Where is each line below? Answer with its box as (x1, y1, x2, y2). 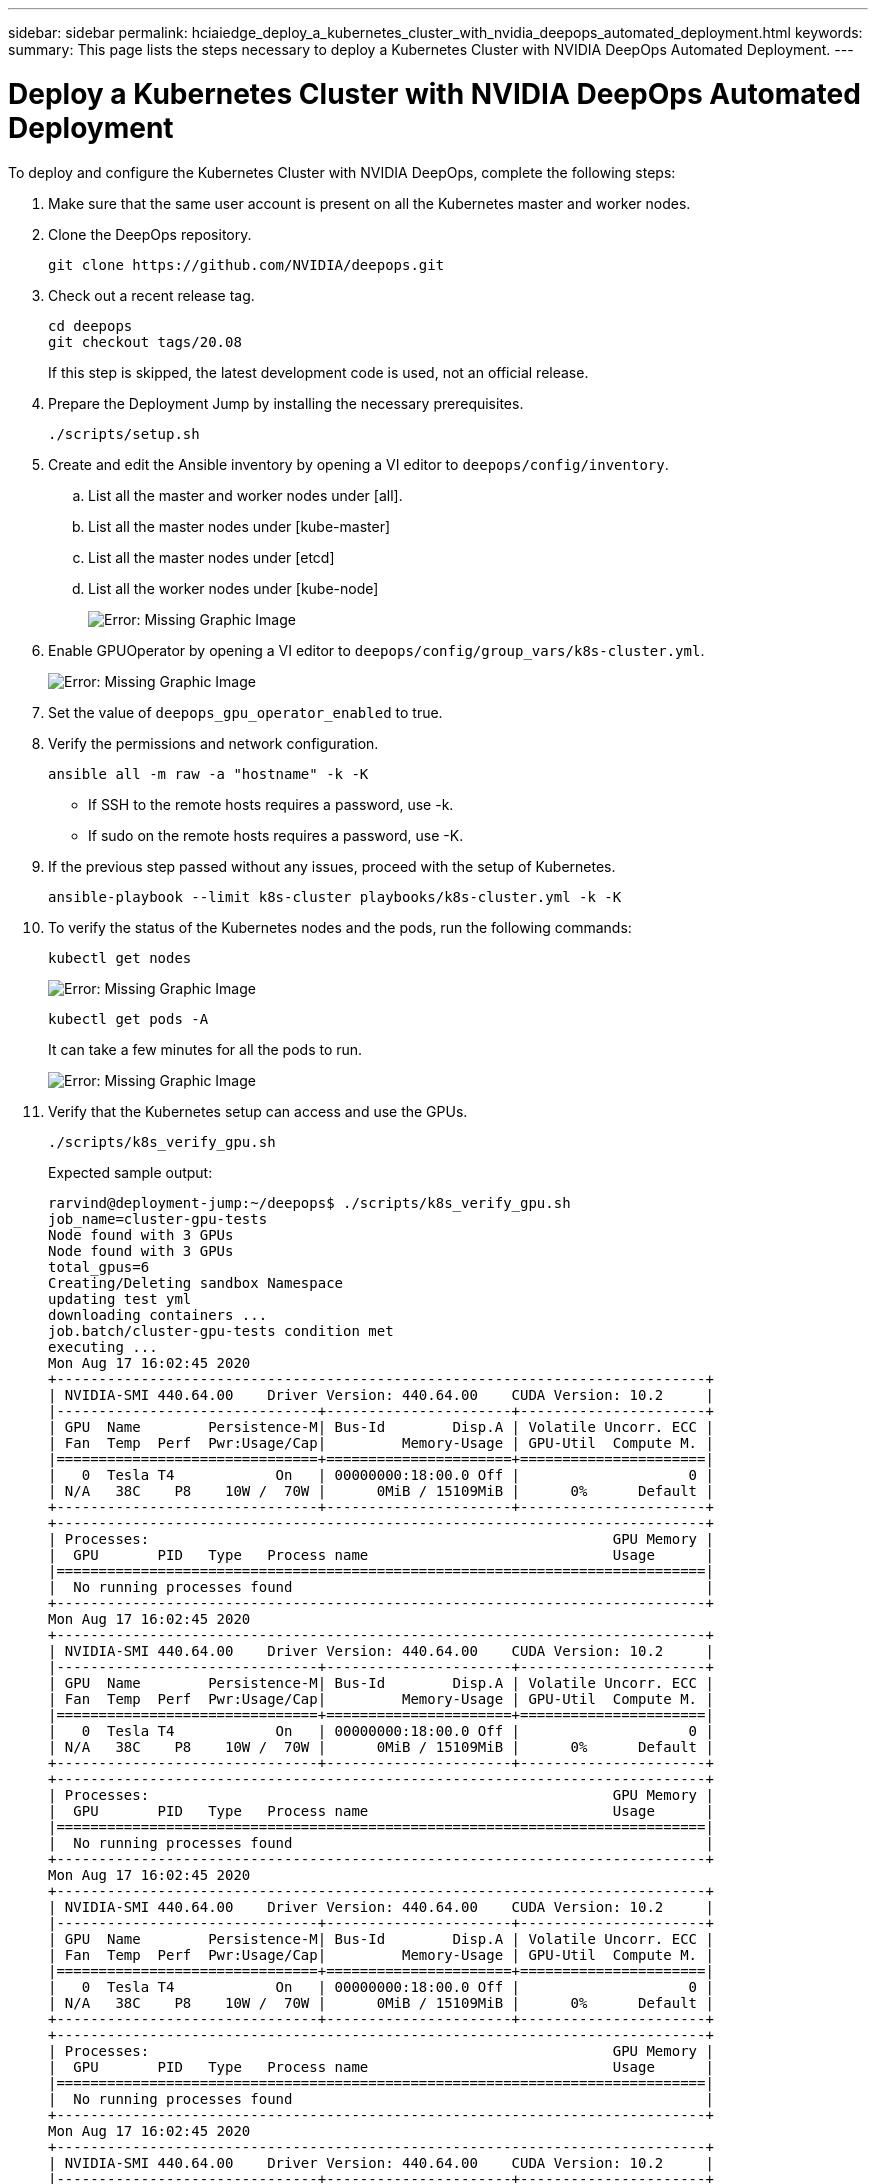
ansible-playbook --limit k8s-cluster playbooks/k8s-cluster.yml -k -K (48, 888, 622, 905)
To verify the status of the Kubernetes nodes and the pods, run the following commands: (48, 918, 632, 936)
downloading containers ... (48, 1306, 268, 1323)
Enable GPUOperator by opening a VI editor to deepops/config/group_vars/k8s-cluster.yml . (48, 641, 705, 659)
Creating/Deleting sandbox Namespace (48, 1274, 344, 1291)
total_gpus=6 (48, 1258, 150, 1275)
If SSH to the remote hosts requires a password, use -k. (88, 795, 454, 813)
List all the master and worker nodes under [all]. (88, 486, 403, 504)
